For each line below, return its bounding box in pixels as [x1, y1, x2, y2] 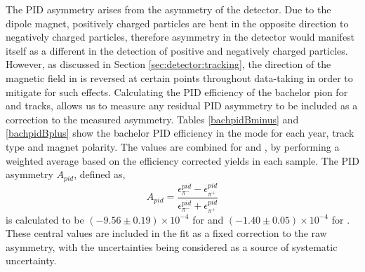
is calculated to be [6, 212, 84, 226]
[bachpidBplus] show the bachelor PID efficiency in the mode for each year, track [6, 125, 354, 140]
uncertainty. [6, 253, 57, 268]
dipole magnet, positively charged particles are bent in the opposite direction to [6, 15, 349, 30]
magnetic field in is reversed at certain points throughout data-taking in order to [6, 70, 353, 85]
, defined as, [74, 167, 126, 182]
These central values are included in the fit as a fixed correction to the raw [6, 226, 327, 240]
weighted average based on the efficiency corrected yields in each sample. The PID [6, 153, 359, 168]
